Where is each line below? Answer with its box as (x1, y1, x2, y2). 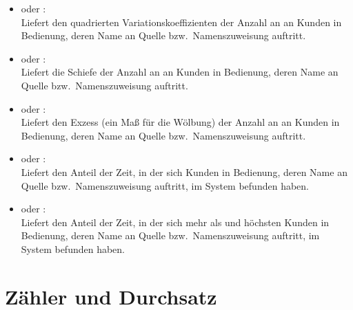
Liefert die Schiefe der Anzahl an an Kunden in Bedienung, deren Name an (21, 65, 339, 79)
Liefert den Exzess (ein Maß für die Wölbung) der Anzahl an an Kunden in (21, 115, 340, 129)
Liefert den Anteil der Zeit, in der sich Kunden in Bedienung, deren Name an (21, 164, 347, 179)
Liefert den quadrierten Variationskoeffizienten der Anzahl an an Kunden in (21, 14, 342, 29)
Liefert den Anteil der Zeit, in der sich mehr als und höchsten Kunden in (21, 214, 330, 229)
